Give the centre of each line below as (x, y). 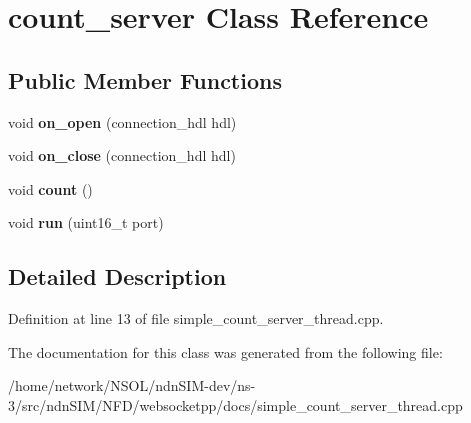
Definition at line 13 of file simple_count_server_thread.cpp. (196, 318)
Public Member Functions (145, 79)
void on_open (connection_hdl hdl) (122, 121)
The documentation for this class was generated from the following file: (225, 351)
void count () (50, 188)
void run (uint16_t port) (86, 222)
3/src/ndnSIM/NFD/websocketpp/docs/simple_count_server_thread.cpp (235, 404)
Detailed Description (117, 276)
